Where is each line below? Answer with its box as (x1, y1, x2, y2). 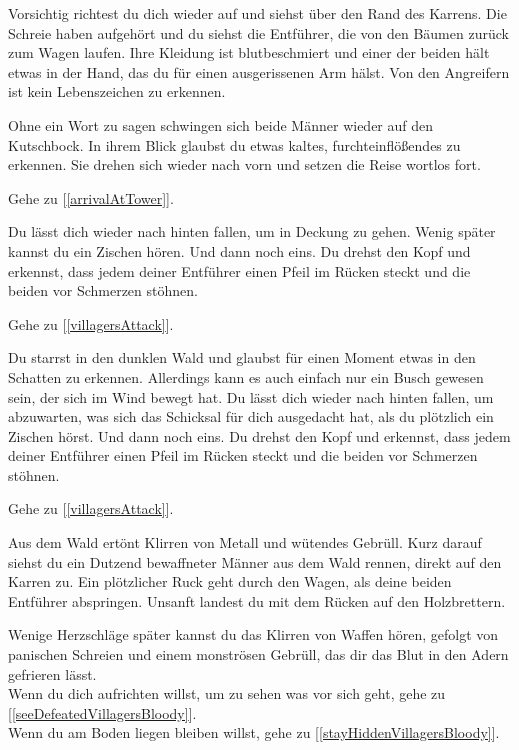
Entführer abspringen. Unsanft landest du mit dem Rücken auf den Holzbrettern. (8, 590, 506, 611)
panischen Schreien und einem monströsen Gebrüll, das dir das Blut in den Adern (8, 644, 509, 665)
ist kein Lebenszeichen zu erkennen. (8, 81, 226, 102)
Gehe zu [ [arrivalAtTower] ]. (8, 187, 174, 208)
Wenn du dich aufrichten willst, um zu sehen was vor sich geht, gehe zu (8, 683, 446, 704)
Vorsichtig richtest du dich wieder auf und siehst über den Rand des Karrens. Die (8, 3, 507, 23)
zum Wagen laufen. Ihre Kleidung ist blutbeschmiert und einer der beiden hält (8, 42, 490, 63)
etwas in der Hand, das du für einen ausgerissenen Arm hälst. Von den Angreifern (8, 61, 510, 82)
